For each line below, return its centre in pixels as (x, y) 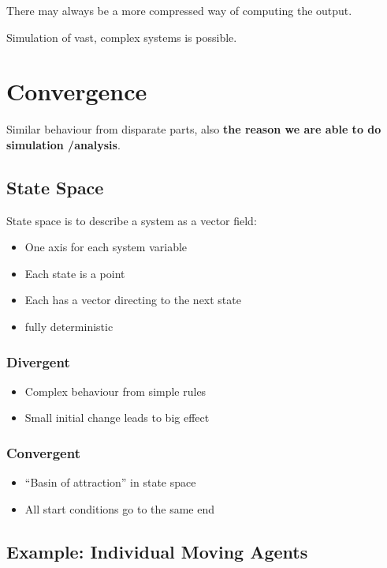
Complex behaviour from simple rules (115, 391)
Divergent (38, 361)
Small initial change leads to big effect (117, 418)
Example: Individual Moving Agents (157, 551)
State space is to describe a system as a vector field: (132, 220)
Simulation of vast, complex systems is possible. (122, 37)
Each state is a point (75, 273)
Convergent (43, 453)
